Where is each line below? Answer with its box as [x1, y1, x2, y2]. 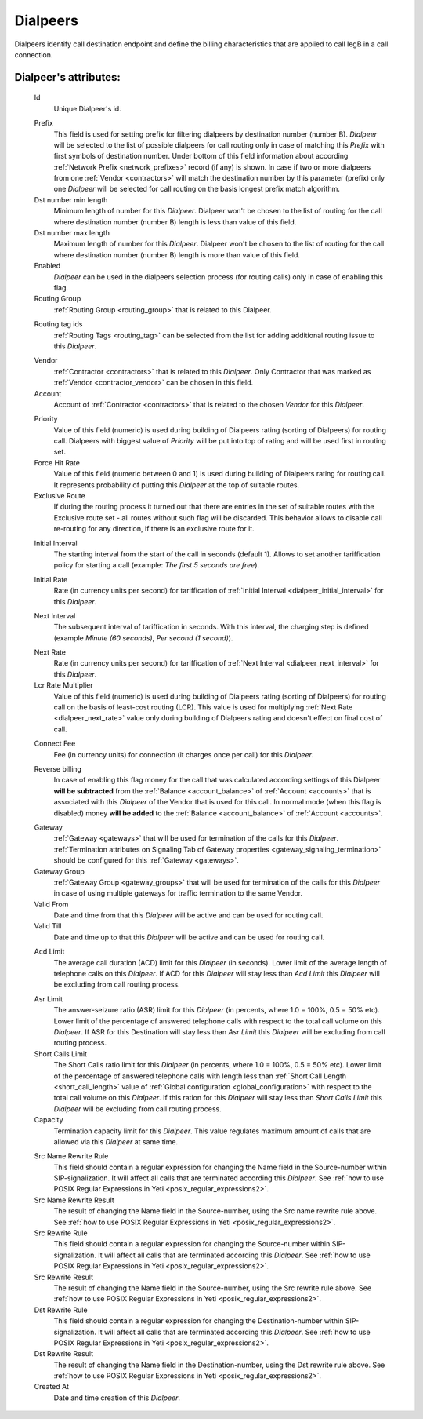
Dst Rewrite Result [34, 1349, 94, 1359]
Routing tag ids [34, 319, 83, 329]
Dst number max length [34, 228, 110, 238]
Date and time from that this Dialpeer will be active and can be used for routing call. [53, 910, 324, 920]
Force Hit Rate [34, 458, 80, 467]
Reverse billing [34, 764, 82, 773]
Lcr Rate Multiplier [34, 680, 93, 690]
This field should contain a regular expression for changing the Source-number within [53, 1239, 331, 1249]
